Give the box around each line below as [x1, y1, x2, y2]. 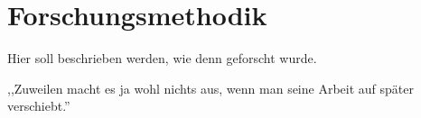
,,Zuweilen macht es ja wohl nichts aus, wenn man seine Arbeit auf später [7, 78, 414, 97]
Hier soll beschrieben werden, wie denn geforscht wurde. [7, 49, 317, 68]
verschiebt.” [7, 96, 70, 115]
